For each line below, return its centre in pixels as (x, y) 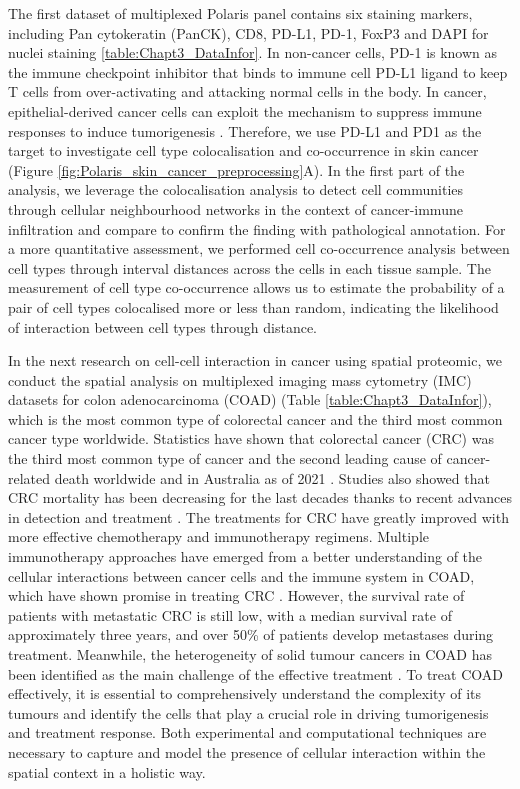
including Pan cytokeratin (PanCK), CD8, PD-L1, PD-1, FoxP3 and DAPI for (248, 32)
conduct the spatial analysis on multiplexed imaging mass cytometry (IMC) (240, 379)
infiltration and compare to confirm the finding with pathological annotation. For (257, 228)
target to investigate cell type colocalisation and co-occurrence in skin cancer (243, 150)
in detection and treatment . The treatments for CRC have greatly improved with (258, 516)
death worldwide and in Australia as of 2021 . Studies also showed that (272, 477)
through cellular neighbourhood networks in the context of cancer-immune (235, 208)
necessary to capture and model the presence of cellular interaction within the (247, 751)
